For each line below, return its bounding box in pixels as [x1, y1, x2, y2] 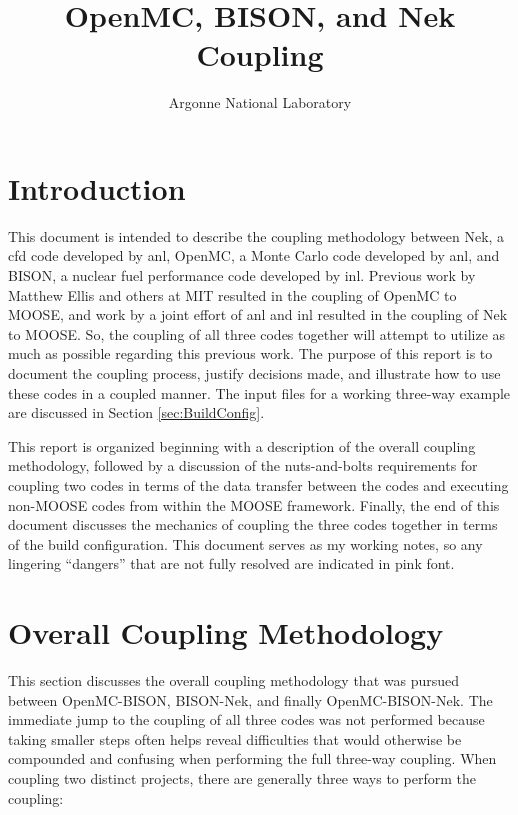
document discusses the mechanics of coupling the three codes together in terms [8, 514, 498, 535]
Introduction [8, 167, 186, 208]
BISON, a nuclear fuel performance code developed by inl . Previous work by [8, 265, 476, 286]
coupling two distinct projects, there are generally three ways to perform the [8, 768, 476, 789]
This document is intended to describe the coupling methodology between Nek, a [8, 225, 505, 246]
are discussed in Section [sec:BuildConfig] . [8, 402, 265, 423]
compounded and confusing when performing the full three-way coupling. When [8, 748, 497, 769]
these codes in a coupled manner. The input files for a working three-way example [8, 382, 511, 403]
